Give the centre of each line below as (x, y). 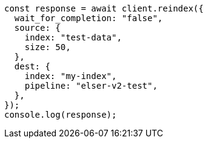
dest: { (32, 66)
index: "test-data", (73, 37)
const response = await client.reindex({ (104, 8)
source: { (37, 28)
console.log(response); (61, 115)
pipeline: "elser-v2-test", (91, 86)
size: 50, (48, 47)
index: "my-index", (71, 76)
